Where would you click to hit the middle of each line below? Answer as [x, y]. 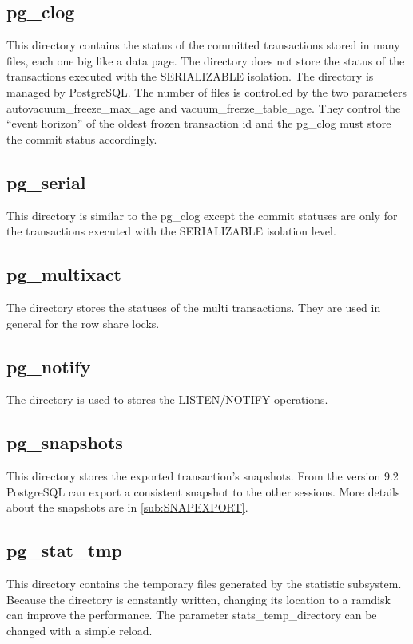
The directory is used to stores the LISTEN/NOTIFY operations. [167, 399]
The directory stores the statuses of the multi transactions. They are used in [194, 307]
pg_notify [49, 366]
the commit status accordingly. [82, 138]
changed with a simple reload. [79, 630]
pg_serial [46, 182]
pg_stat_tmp [64, 550]
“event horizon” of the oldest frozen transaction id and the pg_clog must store [199, 123]
